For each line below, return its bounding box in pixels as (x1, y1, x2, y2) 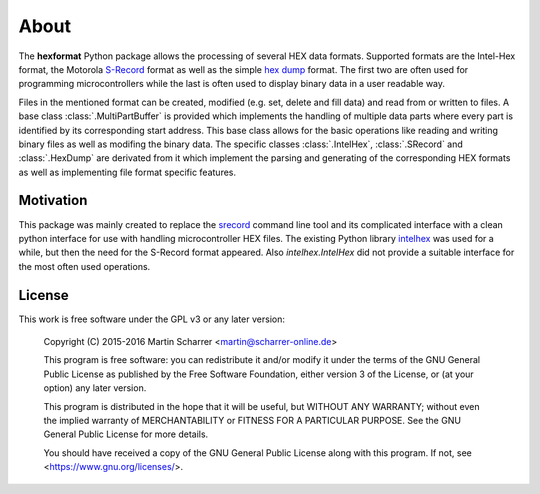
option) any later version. (43, 382, 147, 394)
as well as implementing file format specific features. (18, 166, 237, 178)
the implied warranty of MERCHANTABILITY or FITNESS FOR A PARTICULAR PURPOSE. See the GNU (43, 415, 462, 426)
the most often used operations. (18, 260, 151, 272)
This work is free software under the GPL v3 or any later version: (18, 313, 285, 325)
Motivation (18, 192, 88, 209)
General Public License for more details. (43, 428, 209, 440)
